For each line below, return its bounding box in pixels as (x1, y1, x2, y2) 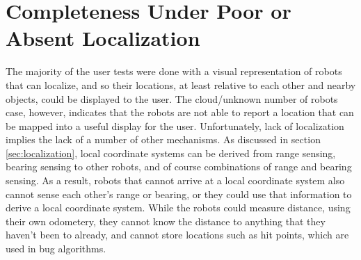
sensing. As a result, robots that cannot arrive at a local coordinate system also (6, 173, 345, 188)
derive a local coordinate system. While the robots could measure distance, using (6, 200, 351, 215)
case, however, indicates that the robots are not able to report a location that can (6, 105, 354, 120)
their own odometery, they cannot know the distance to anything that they (6, 213, 326, 228)
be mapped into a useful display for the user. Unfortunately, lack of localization (6, 118, 344, 133)
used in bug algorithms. (6, 241, 106, 256)
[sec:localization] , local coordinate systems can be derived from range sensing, (6, 145, 336, 160)
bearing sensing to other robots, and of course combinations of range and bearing (6, 159, 352, 174)
